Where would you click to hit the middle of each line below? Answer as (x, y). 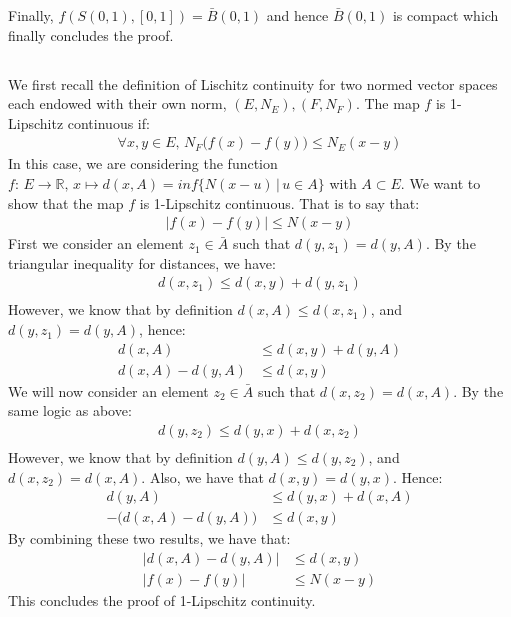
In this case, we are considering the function (143, 163)
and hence (297, 15)
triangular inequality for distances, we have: (142, 262)
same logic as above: (70, 410)
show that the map (66, 202)
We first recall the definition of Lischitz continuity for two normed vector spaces (253, 83)
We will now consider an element (108, 390)
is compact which (445, 15)
